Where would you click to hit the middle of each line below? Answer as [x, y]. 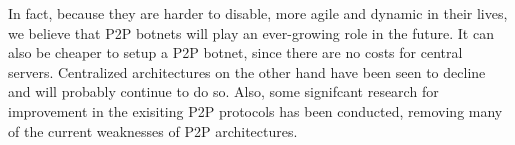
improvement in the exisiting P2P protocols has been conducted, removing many [255, 110]
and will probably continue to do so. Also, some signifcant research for [223, 91]
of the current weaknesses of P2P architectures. [153, 130]
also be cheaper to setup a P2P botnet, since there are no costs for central [235, 52]
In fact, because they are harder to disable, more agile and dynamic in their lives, [258, 13]
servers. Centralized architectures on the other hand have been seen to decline [247, 71]
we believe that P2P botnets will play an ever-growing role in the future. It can [251, 32]
